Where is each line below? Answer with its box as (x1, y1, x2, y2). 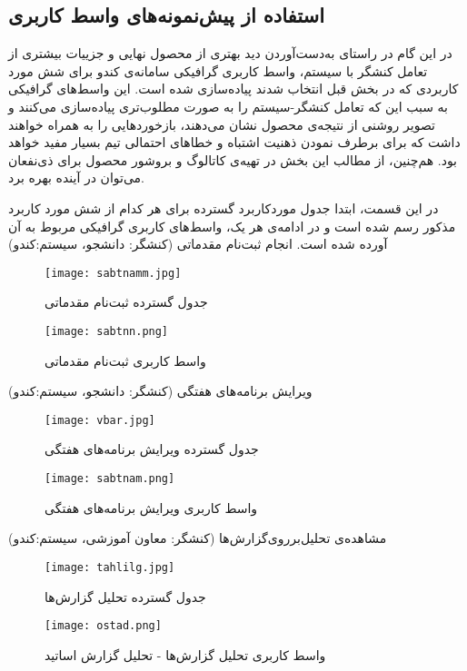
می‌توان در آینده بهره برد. (8, 168, 144, 187)
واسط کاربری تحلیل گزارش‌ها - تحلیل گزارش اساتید (45, 645, 326, 664)
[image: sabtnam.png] (45, 472, 175, 486)
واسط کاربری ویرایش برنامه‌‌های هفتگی (45, 498, 258, 517)
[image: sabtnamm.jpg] (45, 266, 182, 280)
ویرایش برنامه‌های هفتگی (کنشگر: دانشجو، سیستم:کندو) (8, 381, 313, 400)
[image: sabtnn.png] (45, 324, 169, 338)
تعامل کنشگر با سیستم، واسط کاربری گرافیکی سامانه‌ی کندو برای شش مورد (8, 61, 428, 80)
